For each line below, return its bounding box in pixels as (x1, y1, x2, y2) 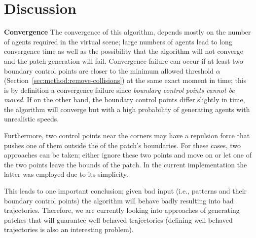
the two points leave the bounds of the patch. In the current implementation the (4, 159, 247, 169)
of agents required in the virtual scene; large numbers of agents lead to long (4, 36, 232, 46)
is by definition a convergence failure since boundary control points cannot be (4, 84, 235, 95)
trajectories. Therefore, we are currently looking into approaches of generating (4, 205, 240, 215)
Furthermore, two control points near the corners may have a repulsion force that (4, 130, 250, 141)
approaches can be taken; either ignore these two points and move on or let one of (4, 150, 252, 160)
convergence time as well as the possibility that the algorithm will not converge (4, 46, 243, 56)
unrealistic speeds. (4, 114, 59, 124)
